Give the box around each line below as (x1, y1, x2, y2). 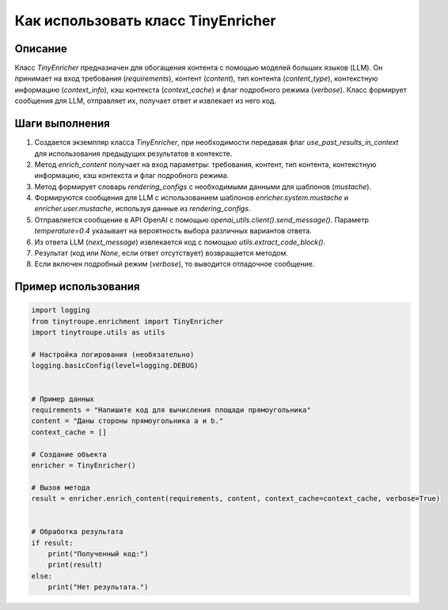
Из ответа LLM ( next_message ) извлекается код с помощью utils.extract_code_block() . (34, 237, 326, 247)
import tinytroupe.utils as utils (31, 328, 165, 337)
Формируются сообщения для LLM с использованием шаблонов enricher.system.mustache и (34, 193, 349, 203)
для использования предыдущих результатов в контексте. (34, 149, 233, 158)
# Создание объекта (31, 449, 107, 459)
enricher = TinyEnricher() (31, 460, 136, 470)
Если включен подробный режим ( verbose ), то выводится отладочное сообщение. (34, 260, 315, 269)
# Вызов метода (31, 483, 90, 492)
